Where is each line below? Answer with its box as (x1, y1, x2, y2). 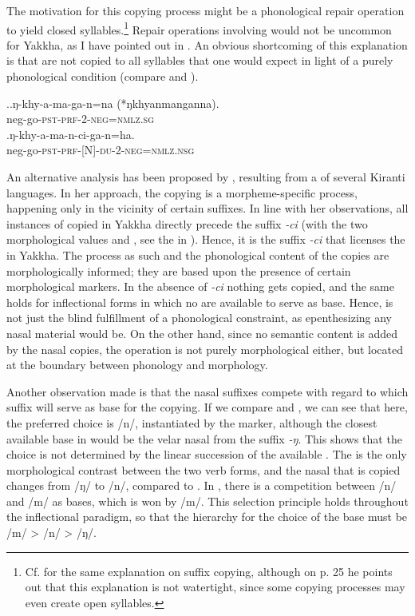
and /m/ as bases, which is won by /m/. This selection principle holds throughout (6, 492, 409, 509)
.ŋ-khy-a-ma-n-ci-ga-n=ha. (6, 125, 135, 142)
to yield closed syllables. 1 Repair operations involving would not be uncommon (6, 18, 392, 38)
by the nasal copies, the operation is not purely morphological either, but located (6, 340, 404, 357)
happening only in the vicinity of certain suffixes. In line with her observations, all (6, 200, 409, 217)
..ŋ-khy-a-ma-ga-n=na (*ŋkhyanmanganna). (6, 94, 219, 111)
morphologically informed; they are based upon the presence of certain (6, 262, 351, 279)
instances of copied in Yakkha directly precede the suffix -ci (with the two (6, 215, 368, 232)
